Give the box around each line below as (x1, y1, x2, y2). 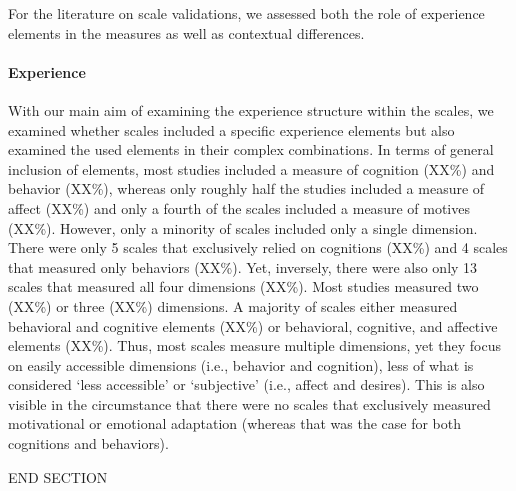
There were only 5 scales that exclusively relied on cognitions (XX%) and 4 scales (8, 237, 508, 258)
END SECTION (8, 466, 108, 487)
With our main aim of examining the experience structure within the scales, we (8, 99, 494, 120)
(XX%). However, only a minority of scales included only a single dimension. (8, 217, 478, 238)
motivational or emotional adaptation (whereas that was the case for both (8, 413, 462, 434)
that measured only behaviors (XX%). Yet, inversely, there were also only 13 (8, 256, 478, 277)
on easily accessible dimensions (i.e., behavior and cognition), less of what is (8, 354, 474, 375)
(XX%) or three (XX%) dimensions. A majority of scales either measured (8, 295, 458, 316)
